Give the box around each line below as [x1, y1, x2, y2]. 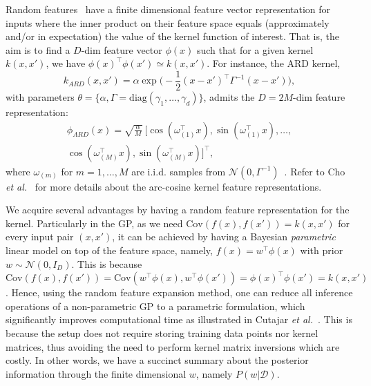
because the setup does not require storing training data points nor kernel [6, 326, 318, 340]
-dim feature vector [81, 42, 162, 57]
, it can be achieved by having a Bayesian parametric [112, 229, 336, 244]
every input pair [6, 229, 74, 244]
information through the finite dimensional [6, 366, 187, 380]
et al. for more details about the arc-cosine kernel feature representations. [6, 179, 322, 193]
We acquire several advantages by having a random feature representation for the [6, 202, 350, 217]
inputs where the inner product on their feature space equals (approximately [6, 15, 330, 30]
